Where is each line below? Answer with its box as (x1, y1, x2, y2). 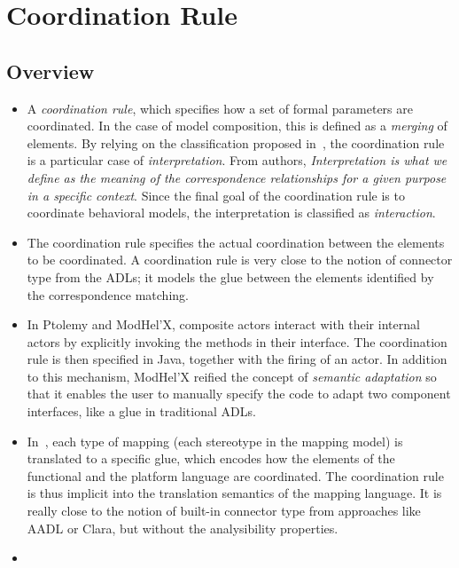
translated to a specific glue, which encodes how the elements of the (27, 449, 395, 468)
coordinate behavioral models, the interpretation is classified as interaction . (27, 203, 436, 222)
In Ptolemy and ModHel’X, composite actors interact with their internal (27, 315, 420, 334)
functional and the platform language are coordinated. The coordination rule (27, 466, 444, 485)
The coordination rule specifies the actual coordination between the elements (27, 233, 445, 251)
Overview (6, 57, 95, 84)
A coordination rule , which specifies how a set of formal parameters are (27, 99, 413, 117)
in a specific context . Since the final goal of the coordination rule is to (27, 185, 405, 204)
